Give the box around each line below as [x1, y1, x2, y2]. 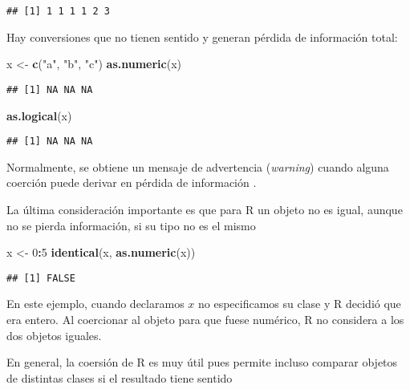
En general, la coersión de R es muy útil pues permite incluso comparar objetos [6, 354, 398, 371]
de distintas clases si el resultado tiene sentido [6, 369, 233, 386]
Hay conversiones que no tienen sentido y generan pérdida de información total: [6, 28, 398, 45]
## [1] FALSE [6, 272, 75, 284]
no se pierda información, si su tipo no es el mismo [6, 217, 256, 233]
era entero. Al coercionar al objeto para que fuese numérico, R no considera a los [6, 310, 404, 327]
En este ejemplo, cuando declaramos [6, 295, 185, 312]
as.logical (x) [6, 107, 72, 124]
